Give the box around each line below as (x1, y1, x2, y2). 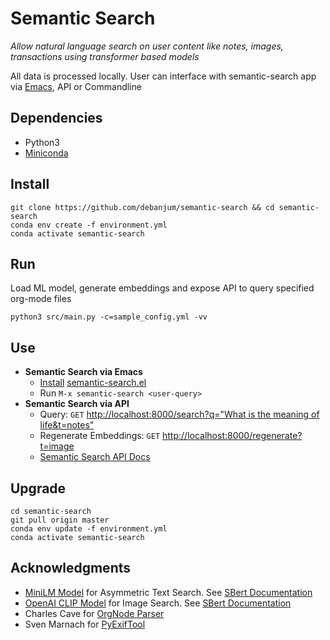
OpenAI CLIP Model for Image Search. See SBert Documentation (24, 597, 292, 609)
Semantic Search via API (24, 398, 130, 410)
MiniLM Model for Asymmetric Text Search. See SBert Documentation (24, 586, 313, 598)
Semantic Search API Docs (39, 451, 151, 463)
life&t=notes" (39, 419, 95, 431)
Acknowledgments (10, 560, 132, 577)
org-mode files (10, 293, 72, 305)
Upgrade (10, 480, 67, 497)
